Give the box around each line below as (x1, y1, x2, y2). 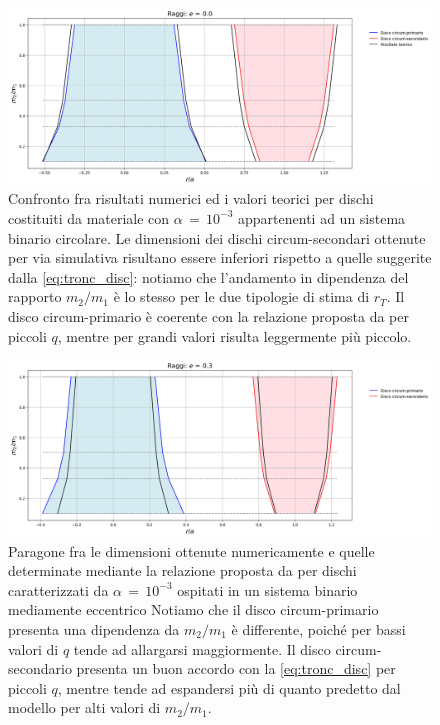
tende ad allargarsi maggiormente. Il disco (73, 638, 331, 659)
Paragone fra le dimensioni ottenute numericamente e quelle (8, 540, 375, 561)
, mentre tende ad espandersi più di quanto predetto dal (57, 677, 401, 698)
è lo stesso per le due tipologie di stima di (113, 286, 370, 307)
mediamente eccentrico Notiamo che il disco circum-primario (8, 599, 379, 620)
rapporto (8, 286, 62, 307)
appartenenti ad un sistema (238, 207, 406, 228)
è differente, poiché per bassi (231, 618, 406, 639)
